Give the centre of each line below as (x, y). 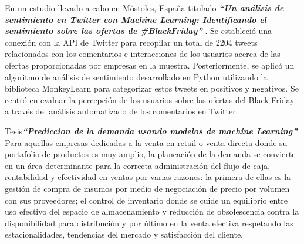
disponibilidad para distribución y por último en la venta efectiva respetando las (149, 223)
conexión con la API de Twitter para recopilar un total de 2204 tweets (131, 42)
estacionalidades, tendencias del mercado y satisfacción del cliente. (124, 234)
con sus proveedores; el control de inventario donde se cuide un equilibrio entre (146, 200)
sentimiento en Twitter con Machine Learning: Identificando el (136, 19)
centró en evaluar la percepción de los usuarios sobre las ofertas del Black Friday (150, 99)
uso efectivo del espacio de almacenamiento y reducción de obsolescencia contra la (152, 211)
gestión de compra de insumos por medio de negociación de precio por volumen (147, 188)
